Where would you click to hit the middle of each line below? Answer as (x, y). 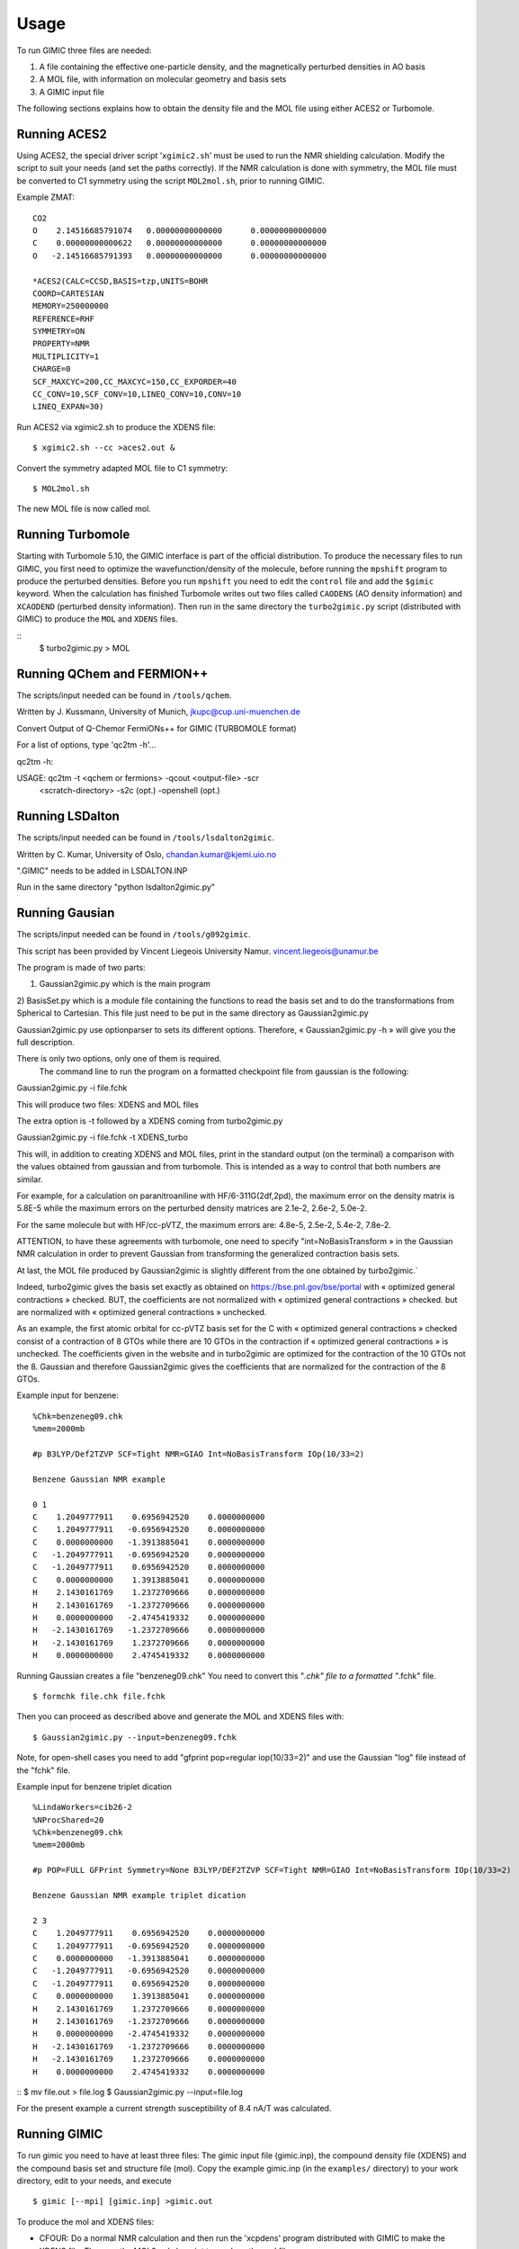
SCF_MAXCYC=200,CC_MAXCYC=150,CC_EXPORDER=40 (135, 381)
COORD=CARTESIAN (68, 293)
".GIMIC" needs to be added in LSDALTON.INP (102, 870)
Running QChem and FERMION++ (112, 673)
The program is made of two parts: (81, 968)
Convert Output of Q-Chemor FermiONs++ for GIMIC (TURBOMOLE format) (157, 728)
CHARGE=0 (52, 369)
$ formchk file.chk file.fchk (99, 1696)
